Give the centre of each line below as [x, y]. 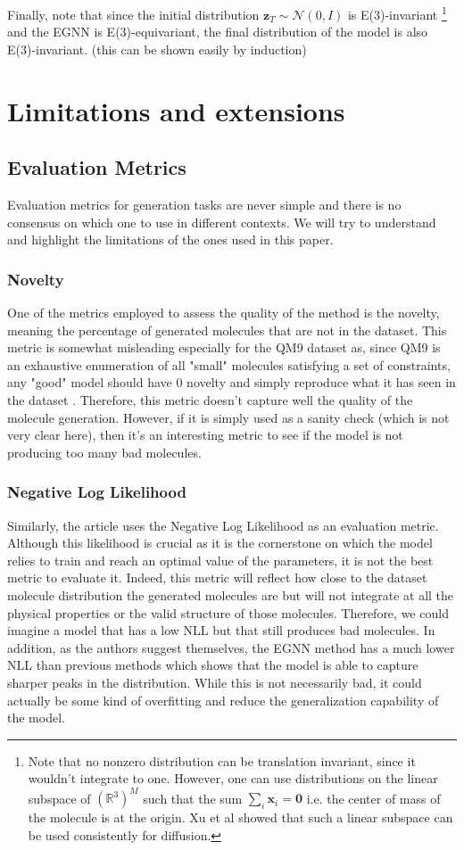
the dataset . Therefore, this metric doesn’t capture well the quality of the [210, 399]
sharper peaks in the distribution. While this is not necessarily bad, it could [215, 682]
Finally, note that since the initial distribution [133, 14]
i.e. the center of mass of [373, 798]
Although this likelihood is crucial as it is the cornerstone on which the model [220, 543]
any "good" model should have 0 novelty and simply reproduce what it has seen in [232, 382]
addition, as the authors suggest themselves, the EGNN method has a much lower [231, 647]
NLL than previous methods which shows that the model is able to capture [213, 665]
